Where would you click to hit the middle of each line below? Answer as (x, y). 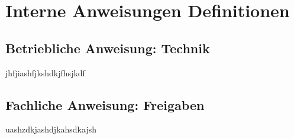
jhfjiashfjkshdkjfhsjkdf (45, 72)
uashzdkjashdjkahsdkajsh (51, 129)
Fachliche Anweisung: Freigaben (105, 104)
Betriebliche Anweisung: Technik (108, 48)
